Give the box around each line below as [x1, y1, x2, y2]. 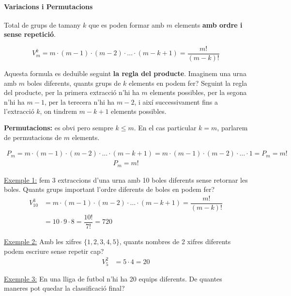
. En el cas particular [134, 123, 197, 133]
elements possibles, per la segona [150, 87, 247, 97]
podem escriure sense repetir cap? [4, 246, 104, 256]
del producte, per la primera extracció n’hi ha [4, 87, 139, 97]
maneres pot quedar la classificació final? [4, 283, 125, 293]
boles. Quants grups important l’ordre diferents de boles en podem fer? [4, 184, 215, 194]
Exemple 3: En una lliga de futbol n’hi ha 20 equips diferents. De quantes [4, 273, 222, 283]
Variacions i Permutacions [4, 1, 93, 11]
